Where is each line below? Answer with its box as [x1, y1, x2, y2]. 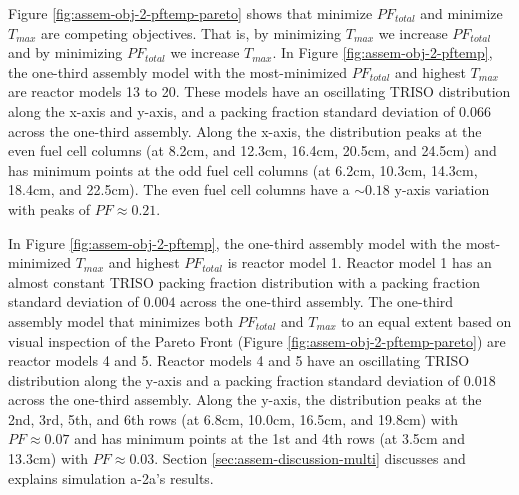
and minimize [420, 3, 503, 23]
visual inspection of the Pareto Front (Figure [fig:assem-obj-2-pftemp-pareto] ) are [8, 330, 506, 351]
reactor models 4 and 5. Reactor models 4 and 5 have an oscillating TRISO [8, 350, 470, 371]
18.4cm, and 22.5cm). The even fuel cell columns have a [8, 179, 350, 200]
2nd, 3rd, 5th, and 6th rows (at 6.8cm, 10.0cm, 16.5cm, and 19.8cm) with [8, 408, 459, 429]
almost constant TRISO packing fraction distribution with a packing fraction [8, 271, 480, 292]
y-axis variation [394, 179, 490, 200]
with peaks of [8, 198, 91, 219]
